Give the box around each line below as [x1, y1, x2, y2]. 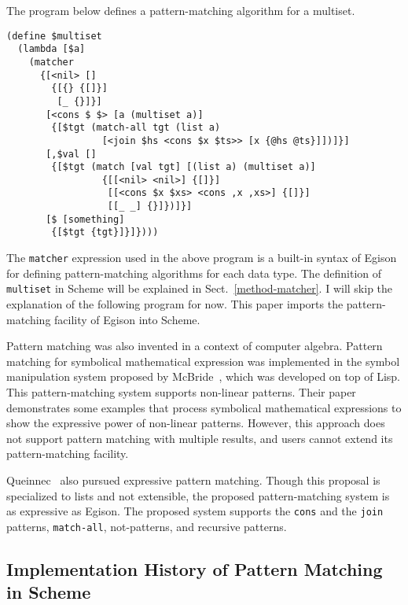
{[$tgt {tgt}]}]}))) [51, 227, 159, 238]
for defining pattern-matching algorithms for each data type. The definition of [6, 264, 382, 281]
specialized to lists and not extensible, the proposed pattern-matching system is [6, 487, 390, 504]
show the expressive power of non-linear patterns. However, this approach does [6, 415, 385, 431]
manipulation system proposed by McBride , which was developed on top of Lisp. [6, 368, 400, 385]
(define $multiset [6, 30, 102, 42]
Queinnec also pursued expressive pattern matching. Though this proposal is [6, 471, 380, 488]
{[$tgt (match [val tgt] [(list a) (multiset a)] [51, 161, 316, 173]
